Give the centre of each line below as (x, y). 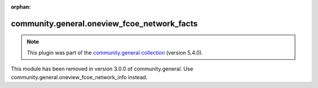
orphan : (21, 7)
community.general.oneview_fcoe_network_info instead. (79, 77)
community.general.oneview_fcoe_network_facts (104, 23)
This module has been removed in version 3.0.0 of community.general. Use (102, 69)
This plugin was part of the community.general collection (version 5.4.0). (115, 52)
